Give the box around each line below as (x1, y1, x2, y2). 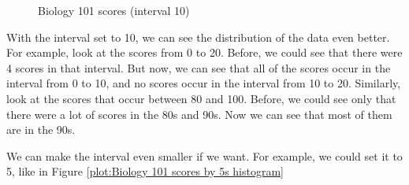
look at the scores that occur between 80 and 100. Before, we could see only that (6, 90, 396, 106)
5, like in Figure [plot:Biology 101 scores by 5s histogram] (6, 163, 284, 179)
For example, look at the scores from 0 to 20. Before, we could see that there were (6, 44, 403, 61)
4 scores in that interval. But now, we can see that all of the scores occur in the (6, 59, 391, 76)
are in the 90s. (6, 121, 76, 138)
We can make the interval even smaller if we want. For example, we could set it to (6, 147, 403, 164)
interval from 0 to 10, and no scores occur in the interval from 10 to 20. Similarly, (6, 75, 401, 91)
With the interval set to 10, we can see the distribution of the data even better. (6, 28, 390, 45)
